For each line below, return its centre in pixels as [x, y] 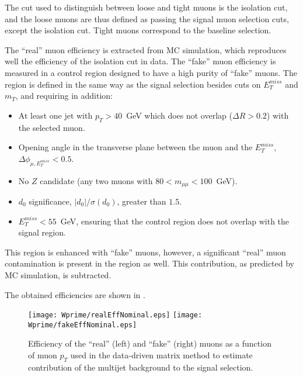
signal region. [42, 232]
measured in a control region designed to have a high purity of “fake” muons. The [151, 72]
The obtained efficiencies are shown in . [75, 294]
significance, [50, 201]
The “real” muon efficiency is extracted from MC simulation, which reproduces [146, 49]
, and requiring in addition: [64, 96]
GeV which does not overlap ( [179, 115]
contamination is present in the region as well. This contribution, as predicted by [149, 263]
